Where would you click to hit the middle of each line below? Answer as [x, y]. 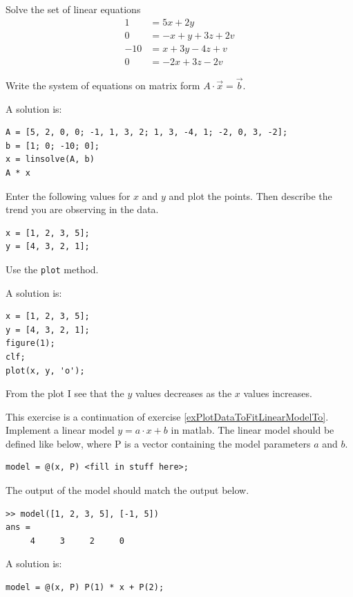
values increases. [278, 393]
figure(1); [30, 343]
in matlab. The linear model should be [252, 430]
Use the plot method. [52, 269]
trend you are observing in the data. [82, 209]
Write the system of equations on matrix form [103, 85]
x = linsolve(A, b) [50, 159]
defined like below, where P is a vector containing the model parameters [158, 443]
